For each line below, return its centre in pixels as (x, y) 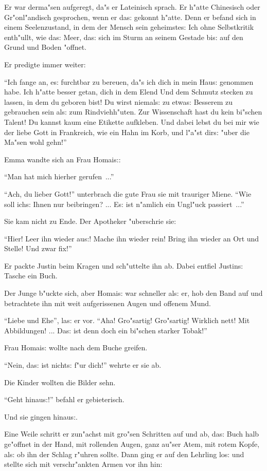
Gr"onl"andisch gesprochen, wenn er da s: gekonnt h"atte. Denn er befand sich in (130, 17)
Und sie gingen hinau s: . (41, 416)
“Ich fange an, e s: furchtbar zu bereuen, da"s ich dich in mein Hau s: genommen (129, 81)
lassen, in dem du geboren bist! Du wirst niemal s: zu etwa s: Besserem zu (119, 101)
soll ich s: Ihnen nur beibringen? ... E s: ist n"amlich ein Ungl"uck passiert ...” (124, 204)
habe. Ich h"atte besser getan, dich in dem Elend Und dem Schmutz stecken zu (129, 92)
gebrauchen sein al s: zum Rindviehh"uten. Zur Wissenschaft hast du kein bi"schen (133, 112)
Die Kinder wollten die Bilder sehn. (60, 382)
